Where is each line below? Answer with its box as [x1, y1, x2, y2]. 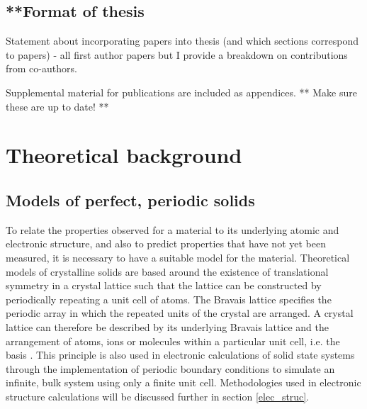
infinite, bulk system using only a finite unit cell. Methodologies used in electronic [6, 375, 361, 390]
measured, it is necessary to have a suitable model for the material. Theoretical [6, 250, 350, 264]
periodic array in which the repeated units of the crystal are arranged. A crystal [6, 306, 354, 320]
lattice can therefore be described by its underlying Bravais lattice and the [6, 319, 329, 334]
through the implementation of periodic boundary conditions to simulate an [6, 361, 335, 376]
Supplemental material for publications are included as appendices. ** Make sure [6, 84, 357, 99]
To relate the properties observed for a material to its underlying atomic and [6, 222, 339, 237]
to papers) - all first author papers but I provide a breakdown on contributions [6, 47, 348, 62]
